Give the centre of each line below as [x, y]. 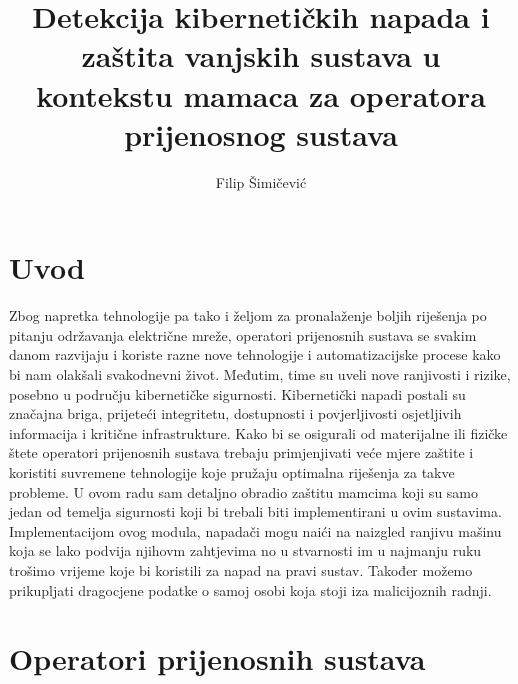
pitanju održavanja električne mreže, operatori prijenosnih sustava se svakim [243, 334]
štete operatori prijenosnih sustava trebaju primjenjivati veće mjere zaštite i [241, 452]
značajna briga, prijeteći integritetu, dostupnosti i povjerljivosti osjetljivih [235, 413]
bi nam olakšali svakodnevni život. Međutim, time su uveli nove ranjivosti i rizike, [260, 374]
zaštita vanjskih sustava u [261, 55]
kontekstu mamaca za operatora [261, 94]
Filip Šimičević [261, 181]
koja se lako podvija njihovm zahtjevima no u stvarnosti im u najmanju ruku [245, 550]
